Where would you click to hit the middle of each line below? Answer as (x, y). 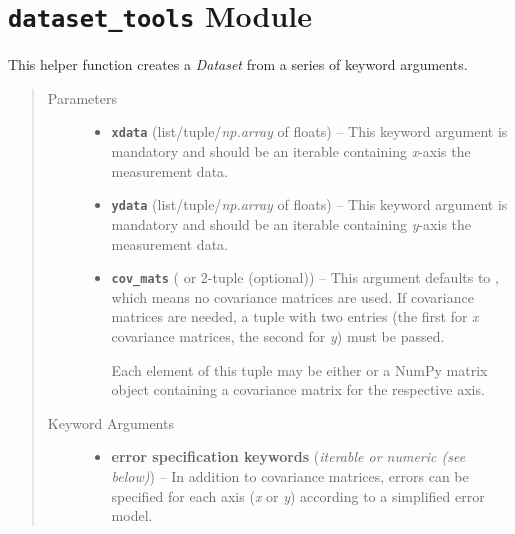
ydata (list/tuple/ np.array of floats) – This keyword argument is (309, 204)
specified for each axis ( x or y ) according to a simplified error (298, 495)
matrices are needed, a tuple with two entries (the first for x (295, 316)
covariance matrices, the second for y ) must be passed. (278, 335)
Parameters (82, 97)
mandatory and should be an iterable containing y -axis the (291, 223)
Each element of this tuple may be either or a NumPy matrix (299, 369)
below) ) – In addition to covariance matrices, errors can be (290, 475)
